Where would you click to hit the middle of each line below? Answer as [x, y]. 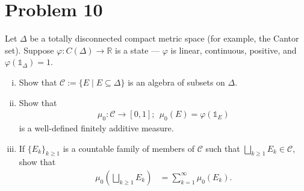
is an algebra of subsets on [176, 82]
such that [223, 148]
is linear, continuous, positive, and [234, 50]
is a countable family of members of [129, 148]
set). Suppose [29, 50]
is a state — [138, 50]
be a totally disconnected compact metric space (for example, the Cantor [164, 38]
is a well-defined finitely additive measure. [96, 127]
